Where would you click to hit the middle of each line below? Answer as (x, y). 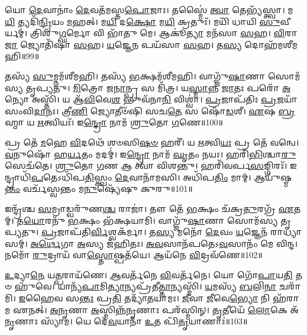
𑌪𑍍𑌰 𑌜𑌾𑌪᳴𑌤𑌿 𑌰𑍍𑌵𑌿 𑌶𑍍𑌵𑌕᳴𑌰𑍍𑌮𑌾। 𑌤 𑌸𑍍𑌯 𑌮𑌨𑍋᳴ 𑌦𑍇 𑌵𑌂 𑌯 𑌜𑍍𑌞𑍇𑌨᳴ (155, 232)
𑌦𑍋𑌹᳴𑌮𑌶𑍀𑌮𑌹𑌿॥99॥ (271, 44)
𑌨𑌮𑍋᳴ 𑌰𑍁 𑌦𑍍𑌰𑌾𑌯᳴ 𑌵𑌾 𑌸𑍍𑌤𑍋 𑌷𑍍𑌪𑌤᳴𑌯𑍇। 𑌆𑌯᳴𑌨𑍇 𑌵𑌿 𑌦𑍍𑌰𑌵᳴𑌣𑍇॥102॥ (134, 255)
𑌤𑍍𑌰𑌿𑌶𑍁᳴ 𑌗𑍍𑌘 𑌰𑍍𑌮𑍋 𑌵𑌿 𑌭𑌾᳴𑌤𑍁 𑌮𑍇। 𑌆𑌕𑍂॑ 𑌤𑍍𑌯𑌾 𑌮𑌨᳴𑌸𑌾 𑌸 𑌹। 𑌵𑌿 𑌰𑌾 (164, 33)
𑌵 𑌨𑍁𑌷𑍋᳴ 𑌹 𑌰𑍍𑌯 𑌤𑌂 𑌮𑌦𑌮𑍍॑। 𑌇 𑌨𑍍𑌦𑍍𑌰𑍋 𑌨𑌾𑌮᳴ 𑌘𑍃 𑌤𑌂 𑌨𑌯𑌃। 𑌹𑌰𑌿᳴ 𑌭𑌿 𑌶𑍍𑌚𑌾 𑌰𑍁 (151, 154)
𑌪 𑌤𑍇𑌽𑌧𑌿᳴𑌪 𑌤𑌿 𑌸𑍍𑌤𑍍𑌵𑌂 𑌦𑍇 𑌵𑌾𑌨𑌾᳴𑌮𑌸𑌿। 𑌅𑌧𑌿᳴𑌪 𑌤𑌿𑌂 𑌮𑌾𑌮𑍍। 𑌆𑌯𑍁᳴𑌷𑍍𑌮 (161, 177)
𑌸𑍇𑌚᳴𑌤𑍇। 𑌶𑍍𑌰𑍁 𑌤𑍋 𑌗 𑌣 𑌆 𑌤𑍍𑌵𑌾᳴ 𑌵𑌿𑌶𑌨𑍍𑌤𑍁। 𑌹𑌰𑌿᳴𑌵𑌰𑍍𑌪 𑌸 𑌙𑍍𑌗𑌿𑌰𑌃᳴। (146, 165)
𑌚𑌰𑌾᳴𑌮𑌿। (290, 286)
